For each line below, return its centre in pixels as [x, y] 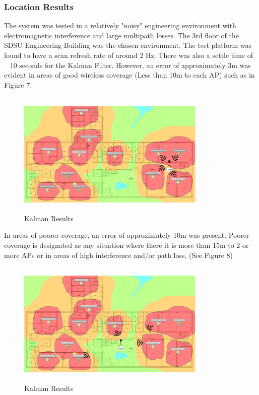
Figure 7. [18, 84]
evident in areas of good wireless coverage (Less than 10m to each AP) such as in [129, 75]
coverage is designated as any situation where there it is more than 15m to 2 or [126, 245]
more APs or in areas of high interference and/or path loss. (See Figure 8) [119, 255]
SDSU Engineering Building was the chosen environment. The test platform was [128, 45]
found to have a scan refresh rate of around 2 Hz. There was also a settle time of [129, 55]
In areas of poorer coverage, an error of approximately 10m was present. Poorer [127, 235]
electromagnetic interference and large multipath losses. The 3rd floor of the [121, 35]
